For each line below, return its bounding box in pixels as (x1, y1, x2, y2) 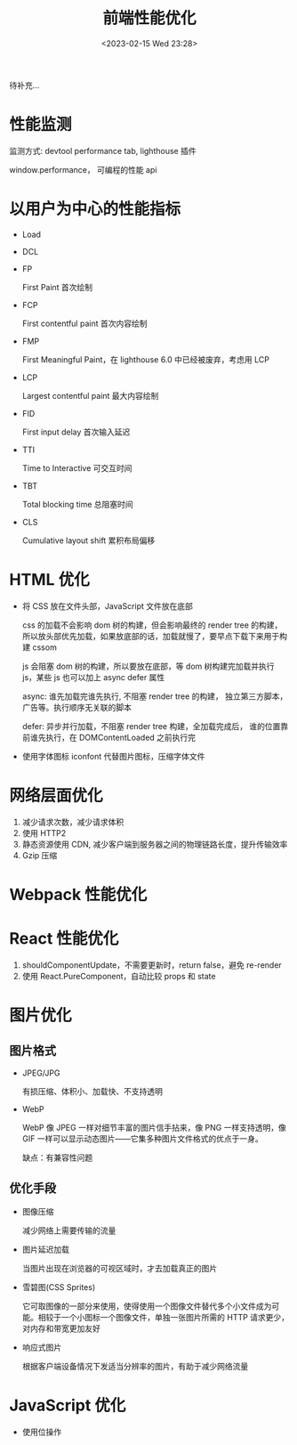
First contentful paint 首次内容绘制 (21, 318, 148, 329)
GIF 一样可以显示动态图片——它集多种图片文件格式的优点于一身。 (21, 1132, 264, 1144)
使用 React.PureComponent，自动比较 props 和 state (21, 970, 216, 981)
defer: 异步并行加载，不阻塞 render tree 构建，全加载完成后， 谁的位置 (21, 720, 281, 731)
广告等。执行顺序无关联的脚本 (21, 702, 132, 712)
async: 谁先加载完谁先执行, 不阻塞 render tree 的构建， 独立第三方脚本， (21, 691, 288, 702)
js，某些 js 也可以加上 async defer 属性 (21, 671, 165, 682)
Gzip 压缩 (21, 849, 58, 860)
